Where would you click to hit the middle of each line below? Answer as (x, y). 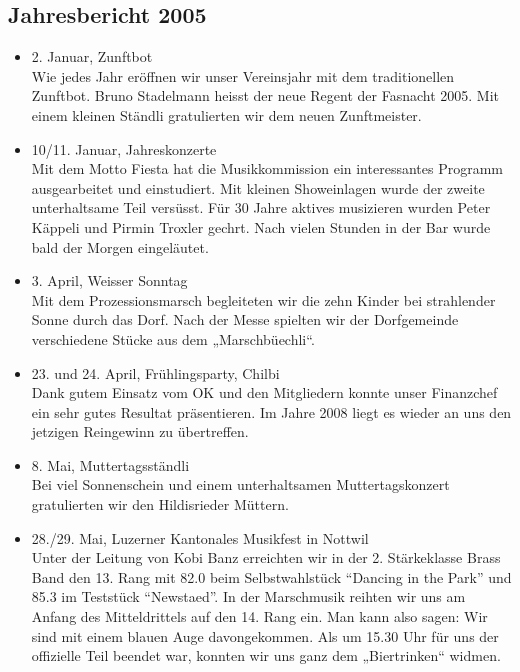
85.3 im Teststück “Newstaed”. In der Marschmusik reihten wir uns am (248, 596)
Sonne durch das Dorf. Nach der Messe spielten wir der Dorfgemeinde (245, 319)
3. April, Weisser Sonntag (109, 280)
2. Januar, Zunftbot (92, 56)
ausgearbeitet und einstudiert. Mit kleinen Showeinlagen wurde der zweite (258, 187)
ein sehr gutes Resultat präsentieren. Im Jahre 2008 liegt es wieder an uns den (271, 411)
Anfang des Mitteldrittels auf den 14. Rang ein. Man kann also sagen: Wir (259, 616)
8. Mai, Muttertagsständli (110, 464)
